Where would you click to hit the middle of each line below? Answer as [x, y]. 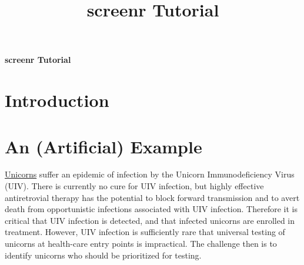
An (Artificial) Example [103, 146]
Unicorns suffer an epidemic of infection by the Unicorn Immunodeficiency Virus [150, 174]
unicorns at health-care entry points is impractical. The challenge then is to [141, 244]
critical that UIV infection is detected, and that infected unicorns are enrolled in [150, 220]
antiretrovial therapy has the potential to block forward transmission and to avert [152, 197]
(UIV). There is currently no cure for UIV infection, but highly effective [134, 186]
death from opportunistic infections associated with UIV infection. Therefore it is [151, 209]
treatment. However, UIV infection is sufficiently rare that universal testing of [145, 232]
